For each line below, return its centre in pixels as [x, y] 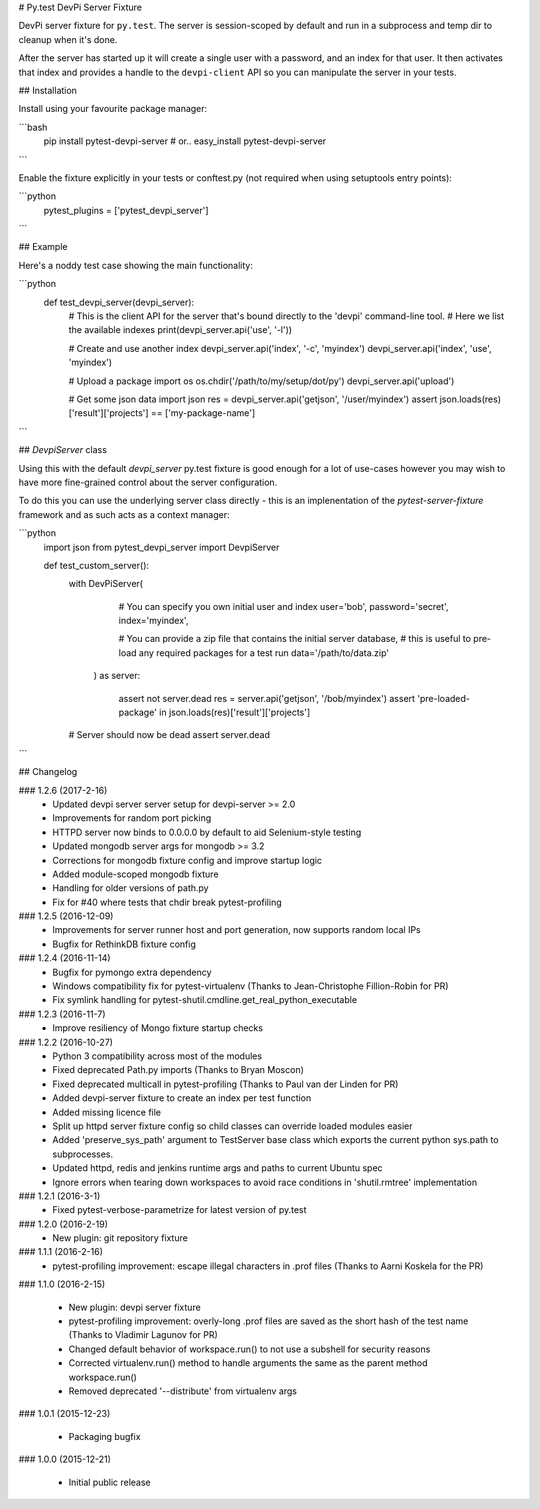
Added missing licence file [107, 1112]
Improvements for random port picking [132, 818]
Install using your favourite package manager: [113, 109]
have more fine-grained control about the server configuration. [148, 482]
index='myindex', [153, 621]
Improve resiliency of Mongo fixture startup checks [158, 1028]
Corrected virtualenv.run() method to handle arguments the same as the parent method [248, 1363]
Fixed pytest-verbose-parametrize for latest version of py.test [179, 1210]
